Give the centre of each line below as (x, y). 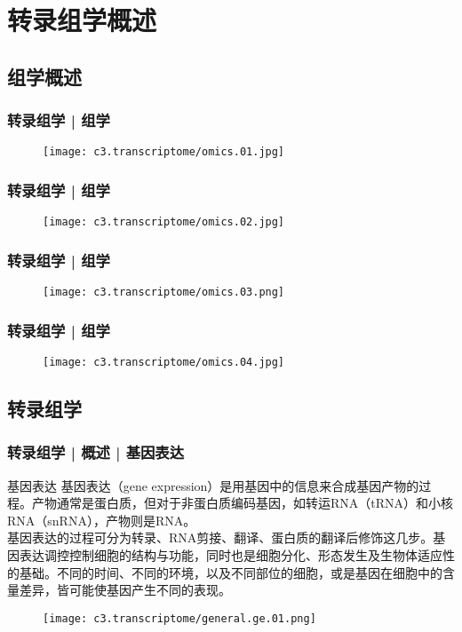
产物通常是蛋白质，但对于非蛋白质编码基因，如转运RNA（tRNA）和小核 (243, 503)
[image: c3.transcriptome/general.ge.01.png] (179, 618)
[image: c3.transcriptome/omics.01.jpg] (164, 152)
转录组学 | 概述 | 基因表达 (96, 452)
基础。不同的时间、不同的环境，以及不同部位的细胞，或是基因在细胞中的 (231, 572)
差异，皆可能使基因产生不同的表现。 (125, 590)
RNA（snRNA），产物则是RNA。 (102, 520)
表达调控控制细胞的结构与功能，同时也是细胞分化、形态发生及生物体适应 (231, 555)
